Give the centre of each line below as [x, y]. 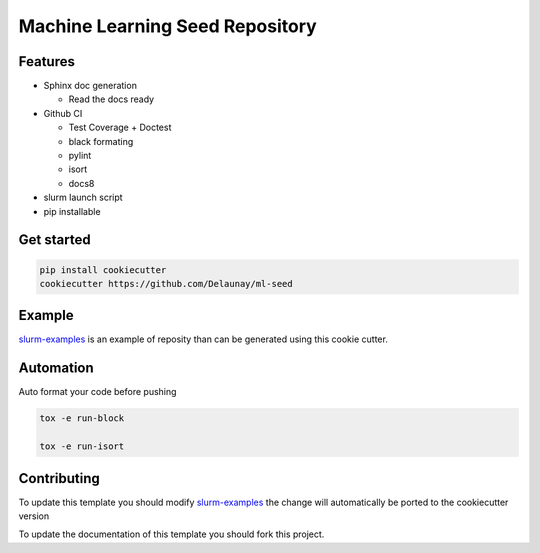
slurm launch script [83, 197]
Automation [56, 368]
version [34, 516]
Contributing [59, 478]
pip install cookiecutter [103, 269]
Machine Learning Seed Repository [167, 26]
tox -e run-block [82, 418]
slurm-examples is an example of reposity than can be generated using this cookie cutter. [203, 339]
